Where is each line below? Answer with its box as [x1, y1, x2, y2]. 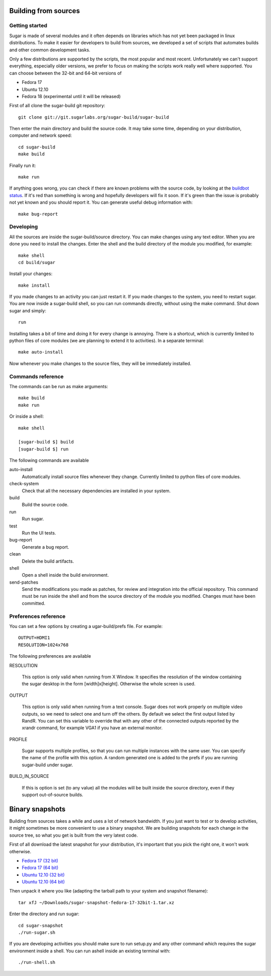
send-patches [9, 579, 39, 585]
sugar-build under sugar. [22, 762, 73, 768]
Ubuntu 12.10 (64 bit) [22, 879, 65, 885]
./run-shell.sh [18, 959, 56, 965]
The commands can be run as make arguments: [9, 383, 108, 389]
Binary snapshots [9, 805, 66, 813]
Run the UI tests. [22, 529, 56, 536]
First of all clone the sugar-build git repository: [9, 103, 105, 109]
